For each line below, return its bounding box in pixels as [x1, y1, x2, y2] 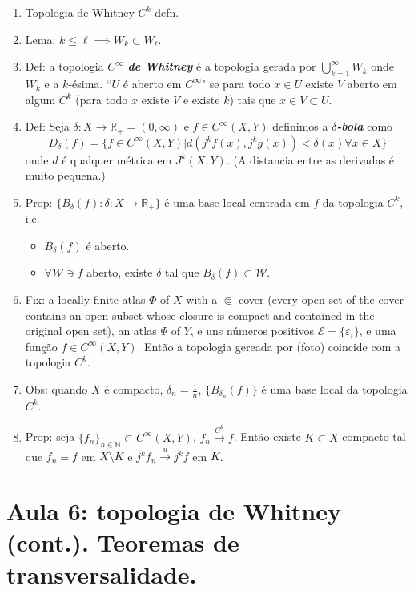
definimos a [272, 118, 328, 135]
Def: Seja [25, 118, 70, 135]
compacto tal [342, 428, 406, 445]
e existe [183, 91, 220, 107]
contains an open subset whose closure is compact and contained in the [25, 306, 375, 323]
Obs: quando [25, 381, 88, 398]
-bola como [336, 118, 393, 135]
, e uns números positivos [190, 322, 315, 339]
